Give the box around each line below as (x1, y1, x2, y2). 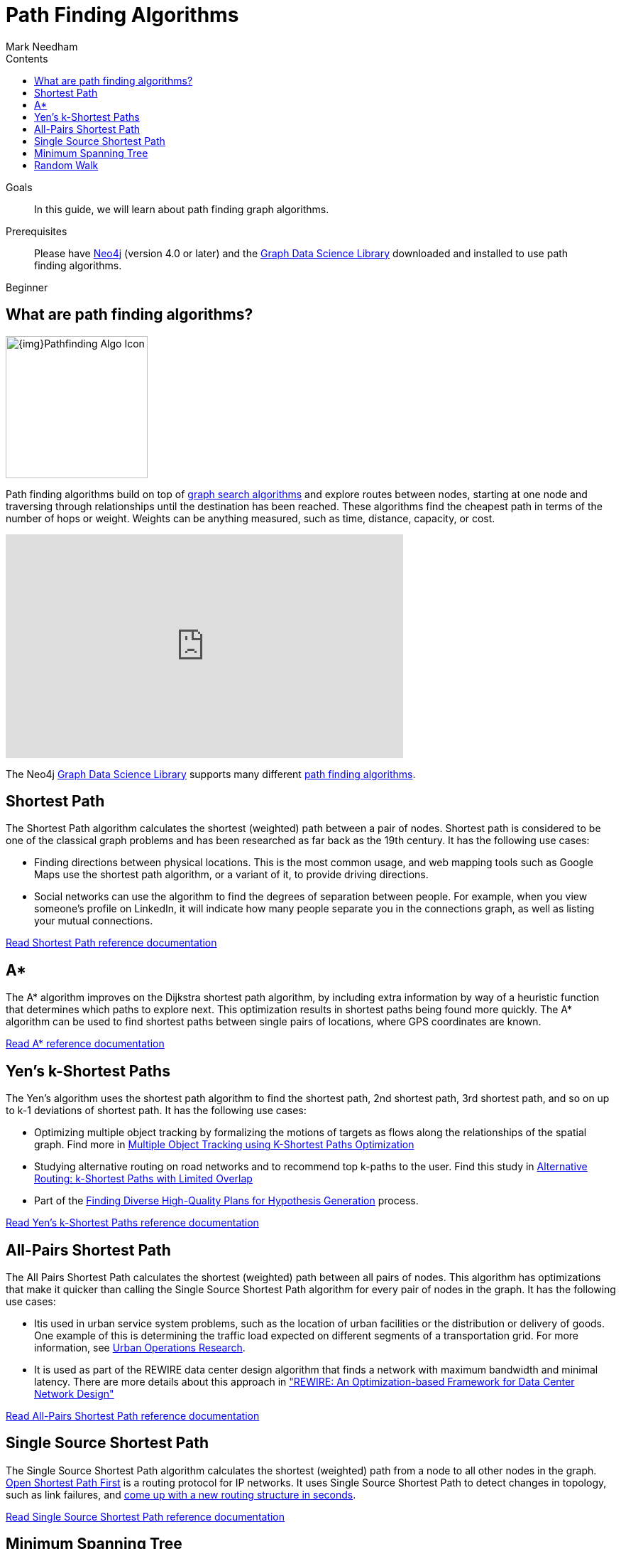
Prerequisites (6, 225, 67, 237)
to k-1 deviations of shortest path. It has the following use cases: (6, 1104, 307, 1117)
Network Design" (34, 1387, 114, 1400)
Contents (6, 52, 48, 65)
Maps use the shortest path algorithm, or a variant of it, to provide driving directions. (34, 868, 429, 881)
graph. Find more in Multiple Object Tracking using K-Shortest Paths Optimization (34, 1138, 414, 1151)
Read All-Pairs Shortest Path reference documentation (6, 1409, 260, 1422)
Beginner (6, 281, 48, 293)
